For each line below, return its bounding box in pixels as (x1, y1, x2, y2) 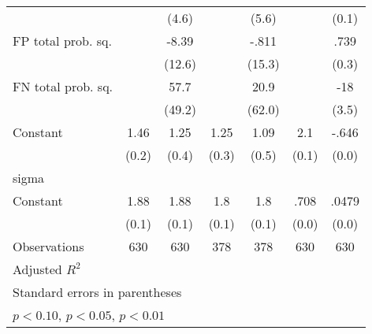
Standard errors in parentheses (13, 283, 182, 301)
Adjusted (13, 260, 62, 278)
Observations (13, 237, 84, 255)
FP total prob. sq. (13, 32, 112, 50)
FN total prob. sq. (13, 77, 113, 95)
